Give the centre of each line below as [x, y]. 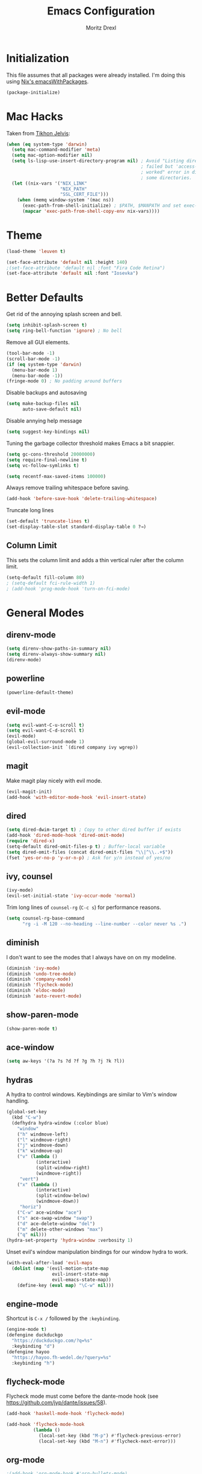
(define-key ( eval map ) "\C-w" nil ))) [66, 1285]
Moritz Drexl [101, 28]
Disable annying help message [44, 421]
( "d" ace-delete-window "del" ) [56, 1224]
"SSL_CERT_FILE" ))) [84, 194]
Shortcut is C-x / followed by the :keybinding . [63, 1318]
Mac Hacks [35, 116]
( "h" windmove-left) [43, 1134]
